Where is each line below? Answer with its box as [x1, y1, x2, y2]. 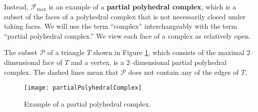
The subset [4, 47, 38, 57]
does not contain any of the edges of [128, 66, 239, 77]
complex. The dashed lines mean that [4, 66, 119, 77]
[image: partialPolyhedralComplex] [24, 84, 142, 92]
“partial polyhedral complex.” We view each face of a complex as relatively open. [4, 30, 251, 41]
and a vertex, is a [71, 56, 124, 67]
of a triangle [47, 47, 85, 57]
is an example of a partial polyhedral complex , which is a [48, 1, 237, 11]
